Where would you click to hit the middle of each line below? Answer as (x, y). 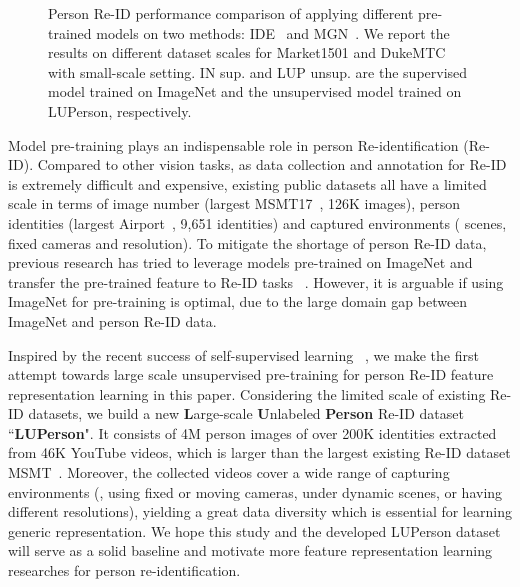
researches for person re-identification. (124, 570)
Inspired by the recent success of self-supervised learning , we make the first (243, 354)
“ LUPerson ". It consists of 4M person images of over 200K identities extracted (252, 432)
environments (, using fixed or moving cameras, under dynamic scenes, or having (255, 491)
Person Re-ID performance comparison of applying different (231, 13)
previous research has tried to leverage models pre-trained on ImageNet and (240, 262)
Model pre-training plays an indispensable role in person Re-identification (233, 144)
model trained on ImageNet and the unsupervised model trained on (255, 91)
